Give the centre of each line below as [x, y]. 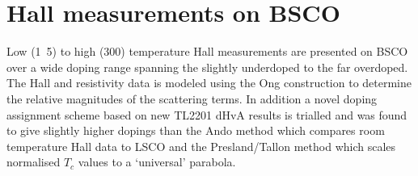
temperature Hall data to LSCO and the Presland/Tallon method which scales [201, 146]
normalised [34, 162]
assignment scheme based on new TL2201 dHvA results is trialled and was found [207, 114]
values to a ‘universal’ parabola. [157, 162]
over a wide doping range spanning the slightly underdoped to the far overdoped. [207, 67]
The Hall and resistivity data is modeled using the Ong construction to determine [209, 83]
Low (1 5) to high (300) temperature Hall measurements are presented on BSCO [207, 51]
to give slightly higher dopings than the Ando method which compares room [196, 130]
